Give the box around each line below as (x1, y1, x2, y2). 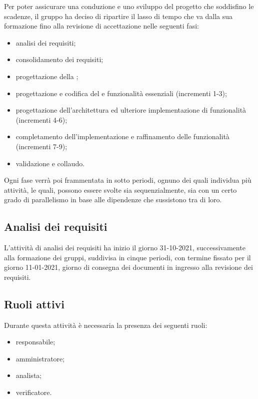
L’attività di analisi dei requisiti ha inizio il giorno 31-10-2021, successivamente (4, 242, 245, 253)
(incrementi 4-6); (15, 114, 67, 125)
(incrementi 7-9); (15, 141, 67, 151)
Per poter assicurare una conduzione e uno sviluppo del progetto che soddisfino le (4, 1, 254, 11)
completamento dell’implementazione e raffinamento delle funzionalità (15, 131, 229, 142)
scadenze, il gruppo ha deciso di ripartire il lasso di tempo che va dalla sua (4, 11, 233, 21)
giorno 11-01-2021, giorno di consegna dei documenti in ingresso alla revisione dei (4, 262, 253, 272)
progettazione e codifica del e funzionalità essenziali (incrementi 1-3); (15, 88, 227, 98)
